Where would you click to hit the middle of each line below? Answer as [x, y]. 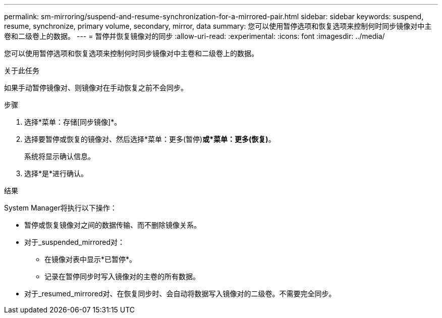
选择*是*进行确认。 [56, 173]
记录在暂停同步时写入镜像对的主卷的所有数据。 [122, 276]
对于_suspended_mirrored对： [74, 242]
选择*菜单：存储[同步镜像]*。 [73, 122]
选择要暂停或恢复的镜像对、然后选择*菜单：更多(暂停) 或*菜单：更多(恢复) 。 [150, 139]
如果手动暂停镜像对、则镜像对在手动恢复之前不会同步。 [96, 88]
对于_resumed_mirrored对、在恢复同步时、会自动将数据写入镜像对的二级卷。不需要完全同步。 [180, 294]
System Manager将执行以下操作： [61, 208]
